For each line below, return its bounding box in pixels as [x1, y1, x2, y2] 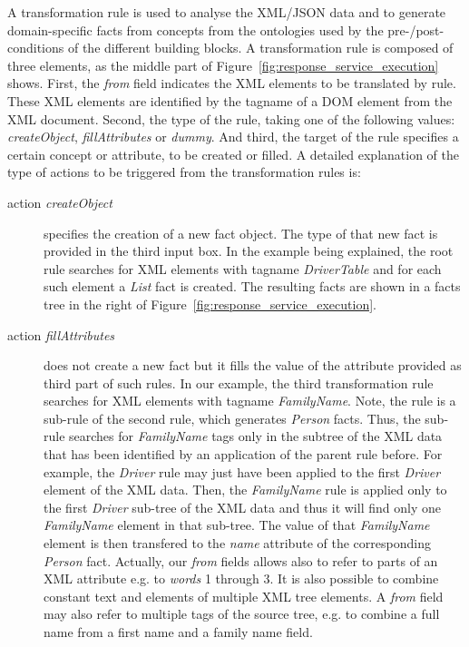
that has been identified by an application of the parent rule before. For [44, 445, 443, 464]
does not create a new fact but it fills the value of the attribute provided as [44, 356, 462, 375]
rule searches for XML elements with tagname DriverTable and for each [44, 259, 442, 278]
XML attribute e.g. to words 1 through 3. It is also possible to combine [44, 569, 439, 588]
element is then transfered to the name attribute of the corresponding [44, 534, 431, 553]
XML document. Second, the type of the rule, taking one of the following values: [7, 109, 455, 128]
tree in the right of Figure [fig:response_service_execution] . [44, 294, 376, 313]
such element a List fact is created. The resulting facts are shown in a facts [44, 277, 461, 296]
